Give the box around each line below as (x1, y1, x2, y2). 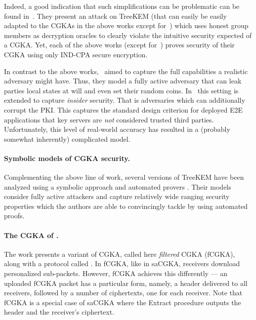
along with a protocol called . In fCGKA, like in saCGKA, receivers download (4, 258, 240, 269)
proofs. (4, 210, 25, 221)
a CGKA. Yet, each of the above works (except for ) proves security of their (4, 40, 235, 50)
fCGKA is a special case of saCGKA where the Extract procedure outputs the (4, 297, 241, 307)
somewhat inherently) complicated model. (4, 133, 130, 144)
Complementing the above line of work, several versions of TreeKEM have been (4, 172, 244, 182)
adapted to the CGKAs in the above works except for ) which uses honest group (4, 20, 249, 31)
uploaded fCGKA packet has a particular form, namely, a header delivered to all (4, 278, 248, 288)
